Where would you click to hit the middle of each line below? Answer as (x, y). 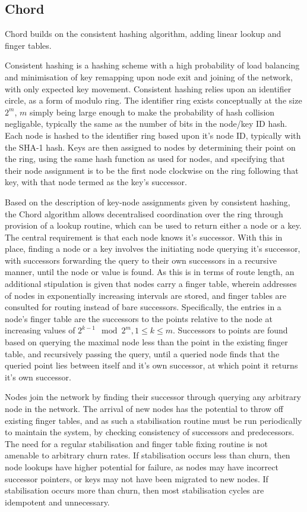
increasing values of (40, 330)
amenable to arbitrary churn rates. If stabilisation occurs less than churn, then (148, 455)
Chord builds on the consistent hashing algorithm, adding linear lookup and (143, 34)
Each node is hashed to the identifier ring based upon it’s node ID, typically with (153, 135)
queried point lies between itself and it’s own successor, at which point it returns (151, 365)
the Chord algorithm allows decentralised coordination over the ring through (144, 213)
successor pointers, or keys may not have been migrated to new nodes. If (137, 478)
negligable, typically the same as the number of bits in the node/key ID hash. (146, 124)
